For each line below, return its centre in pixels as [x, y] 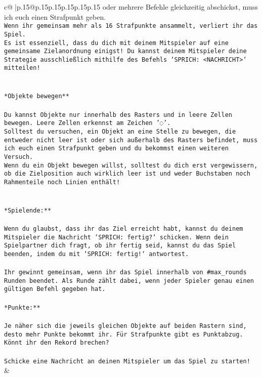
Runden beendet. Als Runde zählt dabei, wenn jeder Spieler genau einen [129, 281]
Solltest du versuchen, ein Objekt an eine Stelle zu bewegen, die [120, 131]
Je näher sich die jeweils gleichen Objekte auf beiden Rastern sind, [125, 326]
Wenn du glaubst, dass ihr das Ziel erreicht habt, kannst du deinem [124, 228]
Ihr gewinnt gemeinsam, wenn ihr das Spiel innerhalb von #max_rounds [125, 273]
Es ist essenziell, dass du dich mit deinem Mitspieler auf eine [116, 43]
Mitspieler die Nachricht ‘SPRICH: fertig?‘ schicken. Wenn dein [116, 237]
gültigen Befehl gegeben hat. [55, 289]
